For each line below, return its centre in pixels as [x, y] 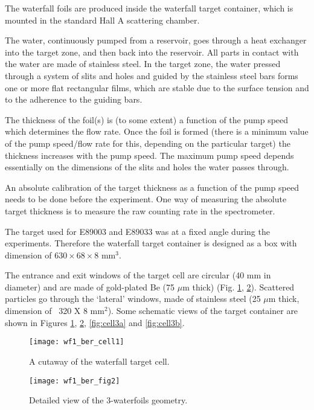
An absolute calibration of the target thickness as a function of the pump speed [152, 187]
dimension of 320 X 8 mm [55, 311]
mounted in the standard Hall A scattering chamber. [102, 20]
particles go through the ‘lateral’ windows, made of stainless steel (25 [133, 299]
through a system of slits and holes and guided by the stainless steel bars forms [152, 75]
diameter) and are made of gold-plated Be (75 [90, 287]
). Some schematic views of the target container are [203, 311]
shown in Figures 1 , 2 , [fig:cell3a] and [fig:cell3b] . [95, 322]
